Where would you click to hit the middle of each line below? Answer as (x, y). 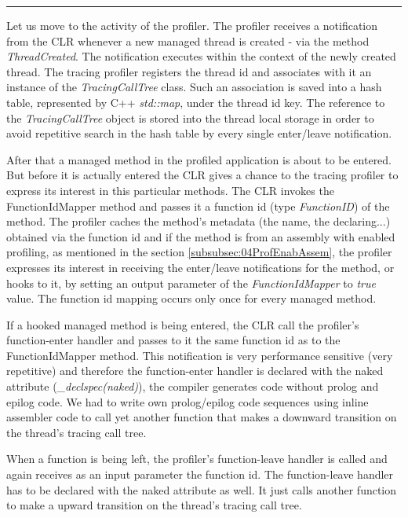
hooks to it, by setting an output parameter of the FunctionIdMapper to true (191, 283)
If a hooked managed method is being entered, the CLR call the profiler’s (183, 324)
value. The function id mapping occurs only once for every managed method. (191, 298)
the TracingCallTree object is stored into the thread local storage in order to (190, 118)
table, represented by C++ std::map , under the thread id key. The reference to (196, 102)
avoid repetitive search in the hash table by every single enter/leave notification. (199, 133)
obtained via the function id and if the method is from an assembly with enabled (201, 236)
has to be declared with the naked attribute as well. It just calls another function (202, 489)
